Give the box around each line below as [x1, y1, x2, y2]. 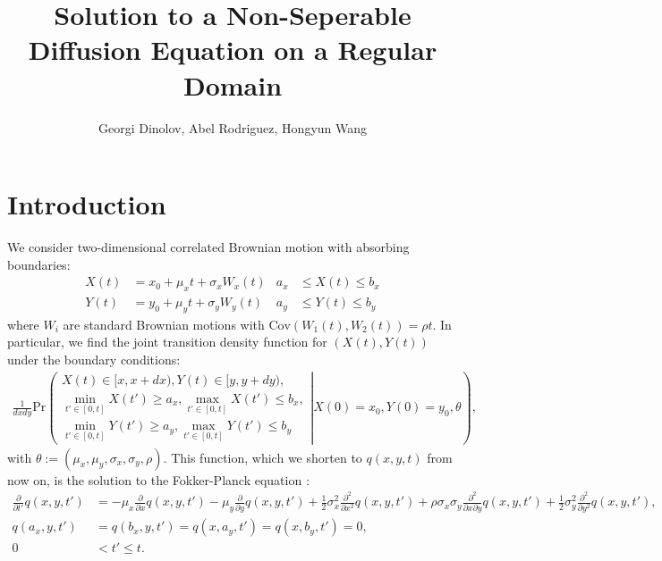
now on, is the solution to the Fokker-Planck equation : [7, 470, 310, 489]
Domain [182, 66, 283, 103]
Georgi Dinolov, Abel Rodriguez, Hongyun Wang [98, 118, 368, 137]
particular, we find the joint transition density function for [7, 332, 327, 351]
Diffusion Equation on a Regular [28, 31, 437, 68]
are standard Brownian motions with [63, 314, 265, 333]
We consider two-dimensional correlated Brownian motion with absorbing [7, 238, 410, 256]
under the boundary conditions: [7, 350, 181, 369]
